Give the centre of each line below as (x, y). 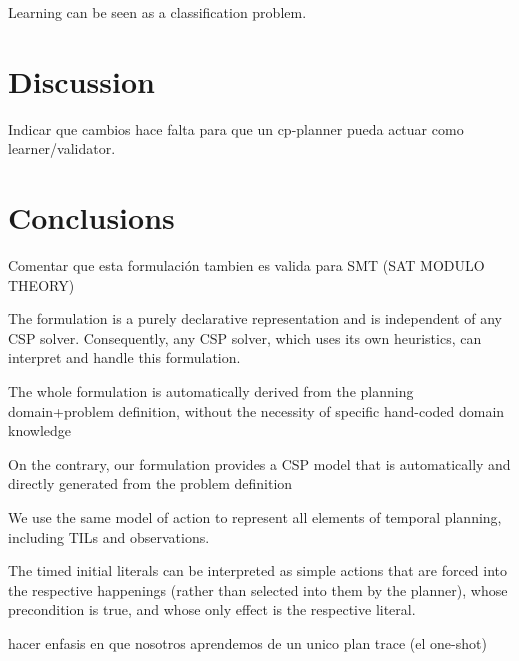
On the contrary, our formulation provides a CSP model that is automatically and (259, 463)
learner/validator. (62, 148)
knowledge (39, 430)
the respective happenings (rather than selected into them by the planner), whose (258, 589)
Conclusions (91, 217)
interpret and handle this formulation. (124, 357)
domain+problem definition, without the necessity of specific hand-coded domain (256, 410)
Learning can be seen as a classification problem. (157, 12)
